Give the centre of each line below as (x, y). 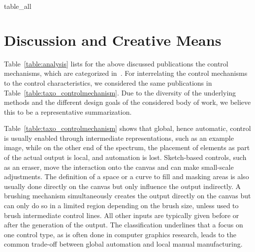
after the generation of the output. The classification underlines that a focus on (124, 225)
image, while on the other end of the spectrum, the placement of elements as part (127, 147)
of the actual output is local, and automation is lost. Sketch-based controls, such (125, 157)
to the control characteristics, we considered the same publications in (108, 82)
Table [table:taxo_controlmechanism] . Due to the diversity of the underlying (120, 92)
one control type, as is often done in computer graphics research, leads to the (120, 234)
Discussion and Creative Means (113, 40)
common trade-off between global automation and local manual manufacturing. (123, 244)
